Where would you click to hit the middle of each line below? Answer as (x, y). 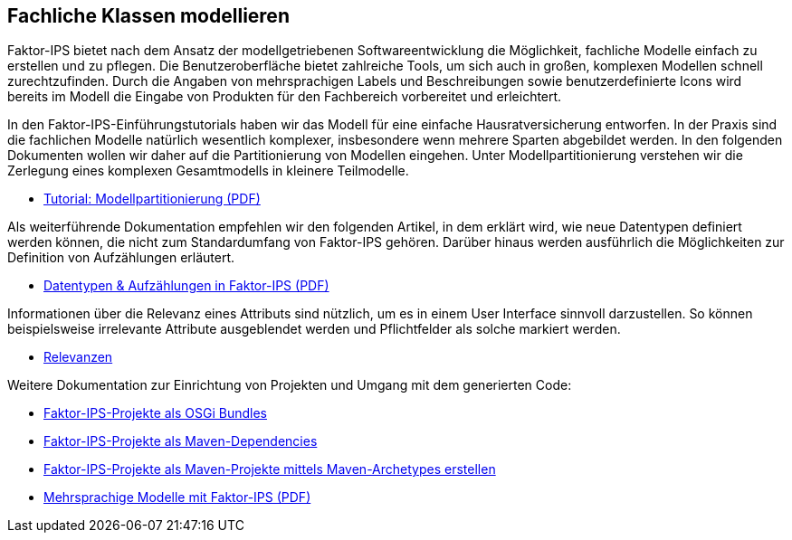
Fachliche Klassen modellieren (148, 16)
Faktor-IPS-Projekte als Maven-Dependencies (181, 441)
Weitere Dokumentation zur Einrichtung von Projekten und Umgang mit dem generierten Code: (290, 385)
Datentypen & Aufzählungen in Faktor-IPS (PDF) (186, 286)
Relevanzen (78, 357)
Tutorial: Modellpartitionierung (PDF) (152, 199)
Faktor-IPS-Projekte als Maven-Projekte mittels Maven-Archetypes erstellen (270, 469)
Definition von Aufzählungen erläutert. (121, 258)
